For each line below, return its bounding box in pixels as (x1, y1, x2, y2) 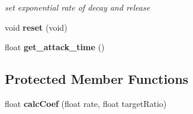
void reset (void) (5, 21, 67, 33)
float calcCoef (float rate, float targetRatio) (5, 97, 167, 109)
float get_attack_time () (5, 41, 105, 53)
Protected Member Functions (5, 70, 189, 88)
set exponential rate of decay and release (5, 1, 150, 13)
